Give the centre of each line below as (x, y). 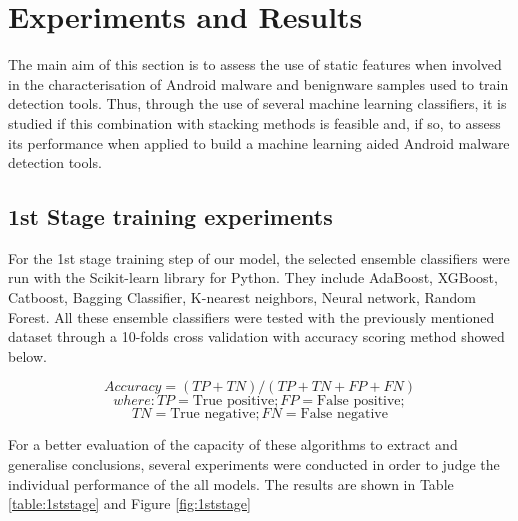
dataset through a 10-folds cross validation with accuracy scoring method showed (256, 336)
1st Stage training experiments (170, 216)
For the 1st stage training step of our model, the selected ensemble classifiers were (259, 257)
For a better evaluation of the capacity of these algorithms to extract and (233, 444)
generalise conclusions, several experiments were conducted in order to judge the (254, 464)
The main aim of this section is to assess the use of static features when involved (255, 64)
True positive (233, 401)
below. (27, 355)
